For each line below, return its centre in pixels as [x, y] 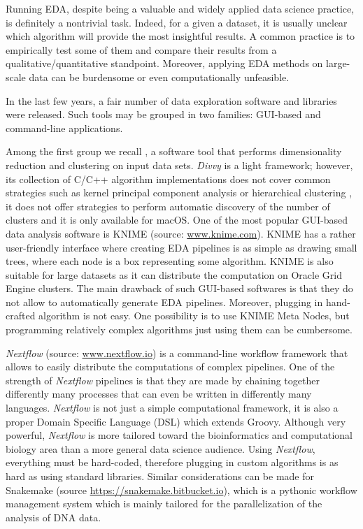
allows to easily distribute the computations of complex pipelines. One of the [170, 367]
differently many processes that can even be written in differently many [159, 394]
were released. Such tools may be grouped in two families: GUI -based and [163, 114]
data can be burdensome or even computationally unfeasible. [159, 77]
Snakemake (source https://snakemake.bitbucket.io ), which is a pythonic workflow [181, 490]
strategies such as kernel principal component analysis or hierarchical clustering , [179, 193]
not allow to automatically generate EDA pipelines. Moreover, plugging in [164, 302]
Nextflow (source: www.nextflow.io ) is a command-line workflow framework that [177, 353]
